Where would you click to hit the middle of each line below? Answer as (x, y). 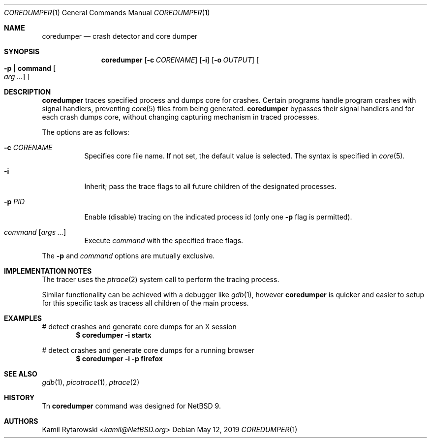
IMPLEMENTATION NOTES (48, 271)
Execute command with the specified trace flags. (164, 240)
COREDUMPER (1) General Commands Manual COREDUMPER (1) (107, 13)
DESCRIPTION (28, 92)
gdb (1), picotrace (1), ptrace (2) (91, 382)
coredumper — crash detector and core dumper (120, 36)
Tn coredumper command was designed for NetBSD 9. (131, 406)
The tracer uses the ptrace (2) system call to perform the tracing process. (161, 279)
